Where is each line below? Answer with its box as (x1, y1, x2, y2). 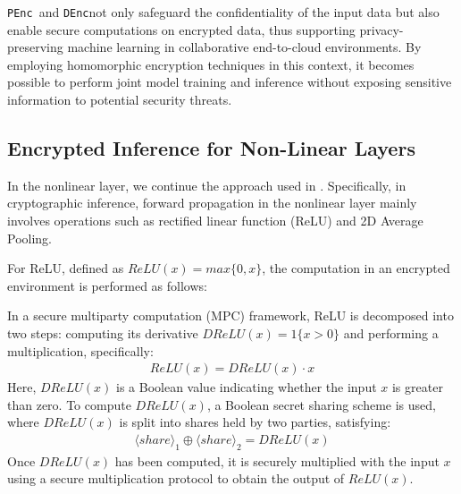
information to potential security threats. (7, 90, 232, 109)
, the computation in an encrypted (262, 259, 450, 277)
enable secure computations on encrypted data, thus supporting (7, 20, 356, 38)
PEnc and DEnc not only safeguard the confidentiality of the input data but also (7, 3, 440, 21)
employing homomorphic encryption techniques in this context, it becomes (7, 55, 415, 73)
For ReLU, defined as (7, 259, 124, 277)
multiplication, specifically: (7, 341, 154, 360)
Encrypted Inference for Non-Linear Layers (7, 134, 415, 162)
